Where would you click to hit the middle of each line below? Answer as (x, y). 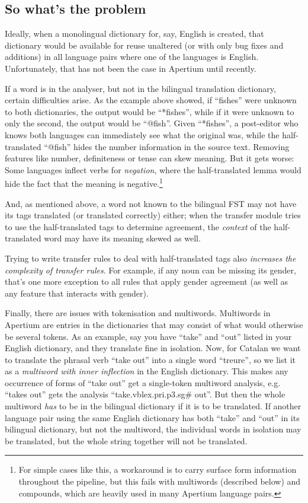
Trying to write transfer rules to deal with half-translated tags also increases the (150, 258)
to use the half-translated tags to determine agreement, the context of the (138, 226)
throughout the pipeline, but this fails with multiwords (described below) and (160, 481)
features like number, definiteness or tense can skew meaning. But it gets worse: (150, 158)
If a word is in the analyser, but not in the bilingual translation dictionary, (140, 88)
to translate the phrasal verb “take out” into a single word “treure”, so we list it (150, 359)
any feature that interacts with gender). (77, 293)
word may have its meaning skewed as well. (122, 238)
